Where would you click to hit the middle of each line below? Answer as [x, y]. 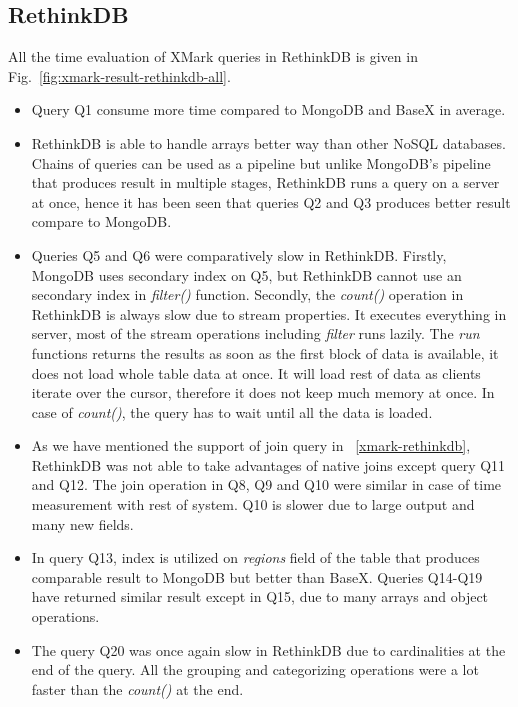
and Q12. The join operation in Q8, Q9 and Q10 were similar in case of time [266, 484]
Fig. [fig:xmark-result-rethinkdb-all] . [119, 75]
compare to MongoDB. [101, 221]
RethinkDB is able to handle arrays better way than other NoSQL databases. [268, 142]
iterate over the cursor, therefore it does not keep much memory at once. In [263, 392]
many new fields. [82, 523]
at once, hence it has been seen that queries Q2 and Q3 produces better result [271, 201]
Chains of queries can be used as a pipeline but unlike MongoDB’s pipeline [261, 162]
